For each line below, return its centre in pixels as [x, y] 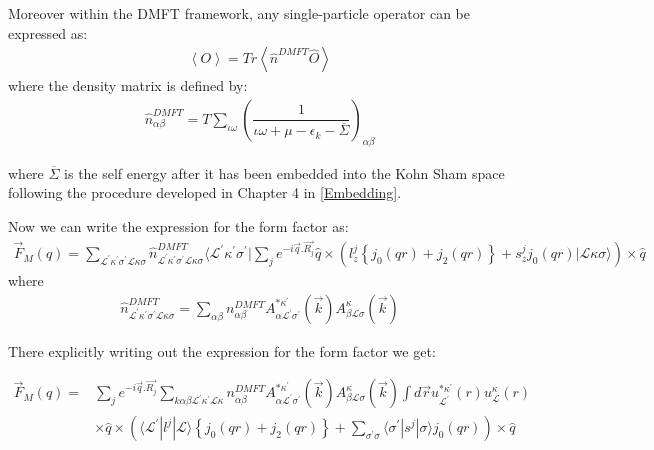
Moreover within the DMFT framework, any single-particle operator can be [239, 13]
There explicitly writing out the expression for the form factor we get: [222, 350]
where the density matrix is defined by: [128, 85]
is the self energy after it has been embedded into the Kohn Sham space [284, 172]
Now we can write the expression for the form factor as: [178, 225]
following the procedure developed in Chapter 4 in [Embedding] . [205, 192]
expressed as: [48, 32]
